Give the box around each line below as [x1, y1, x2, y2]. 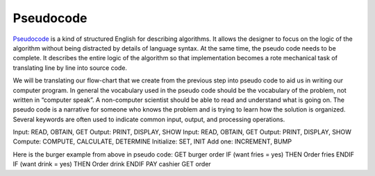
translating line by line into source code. [12, 63, 128, 72]
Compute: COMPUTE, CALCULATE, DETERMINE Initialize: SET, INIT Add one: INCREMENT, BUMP [12, 137, 292, 146]
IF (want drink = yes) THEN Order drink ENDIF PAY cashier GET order [12, 160, 211, 168]
